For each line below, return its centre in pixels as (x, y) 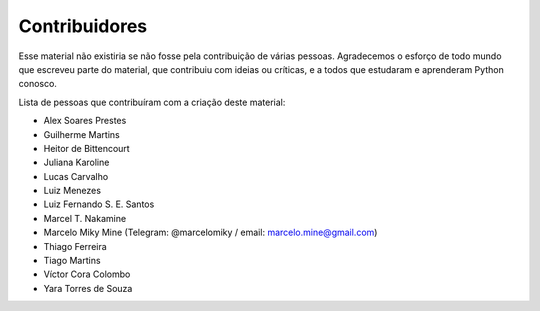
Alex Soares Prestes (85, 121)
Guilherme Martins (81, 134)
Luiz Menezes (72, 191)
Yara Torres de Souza (88, 288)
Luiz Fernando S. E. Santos (99, 204)
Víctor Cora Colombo (87, 274)
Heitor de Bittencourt (86, 148)
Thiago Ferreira (75, 246)
